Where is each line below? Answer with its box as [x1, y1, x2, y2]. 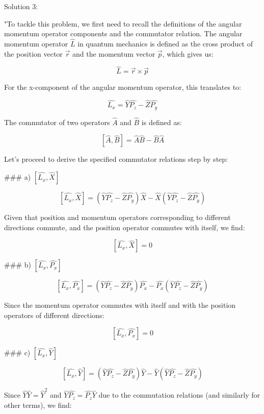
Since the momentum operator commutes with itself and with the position [4, 300, 236, 310]
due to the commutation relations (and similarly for [98, 389, 260, 400]
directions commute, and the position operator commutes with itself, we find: [4, 222, 245, 232]
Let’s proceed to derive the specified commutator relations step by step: [4, 154, 228, 164]
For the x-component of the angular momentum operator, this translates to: [4, 82, 241, 92]
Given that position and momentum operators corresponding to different [4, 212, 231, 223]
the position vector [4, 48, 63, 59]
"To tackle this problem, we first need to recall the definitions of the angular [4, 18, 242, 29]
